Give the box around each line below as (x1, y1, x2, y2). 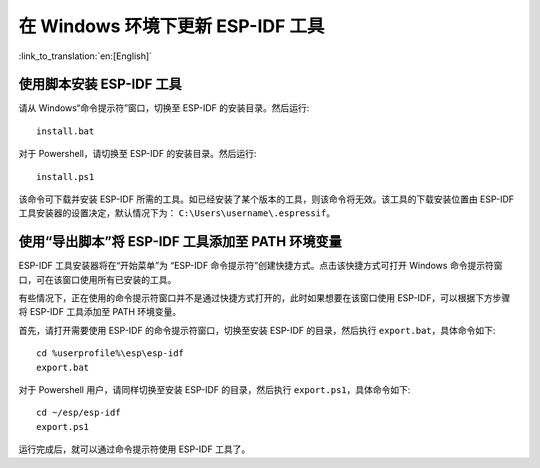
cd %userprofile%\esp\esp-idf (36, 348, 185, 359)
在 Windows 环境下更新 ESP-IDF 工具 (18, 15, 325, 37)
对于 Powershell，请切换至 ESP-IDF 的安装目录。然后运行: (18, 148, 257, 160)
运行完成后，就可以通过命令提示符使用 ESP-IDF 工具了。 (18, 443, 251, 455)
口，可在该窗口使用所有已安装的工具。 (18, 273, 177, 285)
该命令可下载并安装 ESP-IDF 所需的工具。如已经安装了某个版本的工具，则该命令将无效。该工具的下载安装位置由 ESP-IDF (18, 193, 515, 205)
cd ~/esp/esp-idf (36, 407, 121, 419)
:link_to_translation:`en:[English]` (18, 50, 153, 62)
